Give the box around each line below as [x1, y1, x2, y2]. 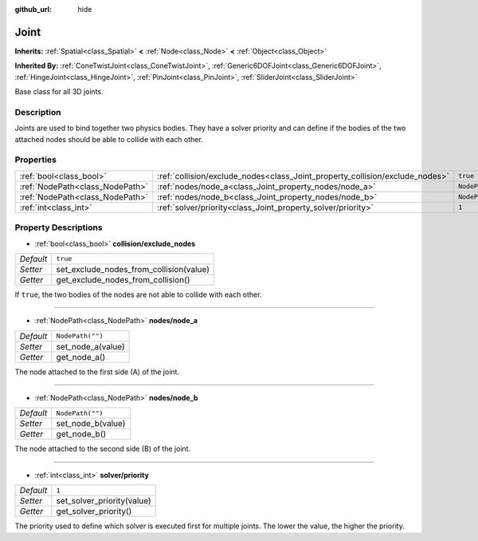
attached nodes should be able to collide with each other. [14, 134, 203, 144]
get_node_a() [56, 351, 106, 362]
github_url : [14, 5, 52, 14]
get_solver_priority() [56, 506, 132, 517]
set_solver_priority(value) [56, 496, 151, 507]
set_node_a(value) [56, 341, 125, 352]
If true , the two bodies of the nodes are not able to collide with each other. [14, 290, 262, 299]
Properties [14, 154, 57, 165]
